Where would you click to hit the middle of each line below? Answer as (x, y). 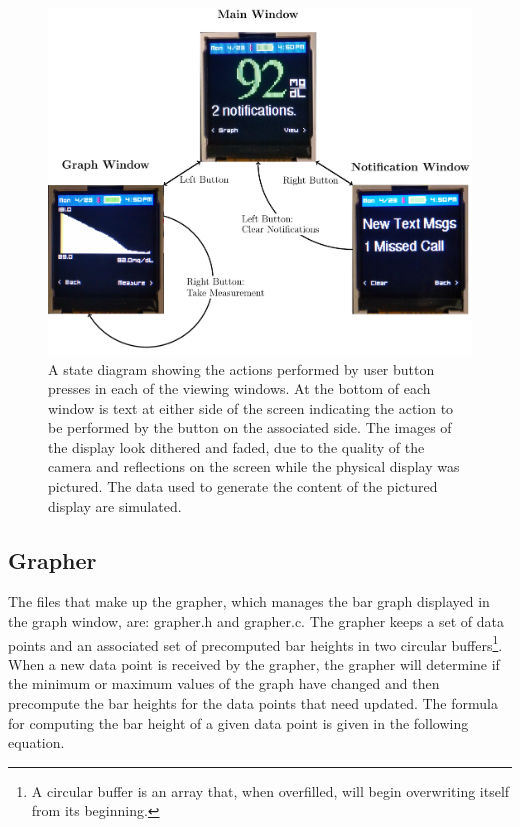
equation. (36, 742)
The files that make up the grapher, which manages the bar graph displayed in (249, 601)
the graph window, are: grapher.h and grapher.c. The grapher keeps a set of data (256, 621)
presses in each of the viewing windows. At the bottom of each (239, 388)
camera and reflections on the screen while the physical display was (254, 466)
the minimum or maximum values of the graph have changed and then (224, 683)
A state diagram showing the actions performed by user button (241, 368)
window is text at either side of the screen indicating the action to (251, 407)
